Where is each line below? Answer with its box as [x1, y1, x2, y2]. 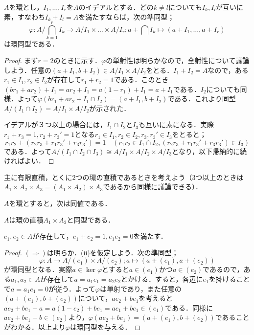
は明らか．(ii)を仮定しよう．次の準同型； [46, 247, 179, 257]
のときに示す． [53, 55, 101, 65]
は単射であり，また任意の [99, 283, 182, 293]
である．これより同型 [167, 93, 236, 104]
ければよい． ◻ [4, 156, 54, 166]
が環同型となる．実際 [4, 264, 72, 274]
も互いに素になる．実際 [139, 119, 214, 130]
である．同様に [165, 302, 213, 313]
